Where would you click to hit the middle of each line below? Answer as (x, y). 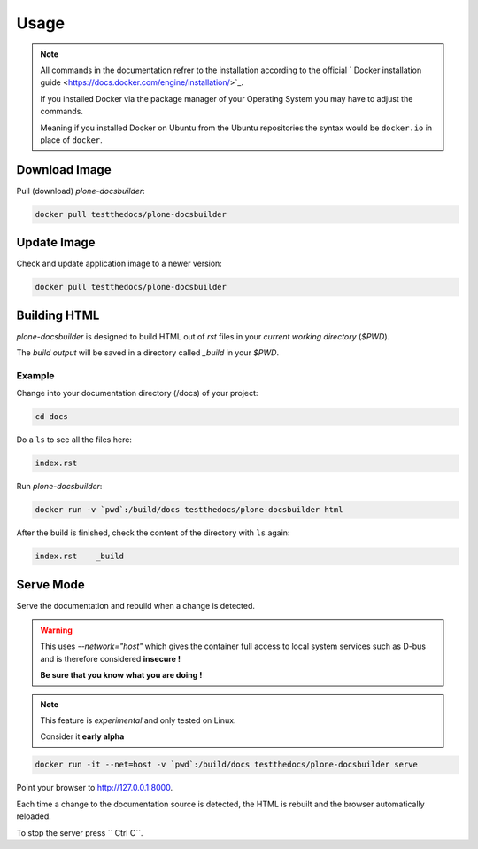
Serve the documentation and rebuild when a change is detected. (136, 605)
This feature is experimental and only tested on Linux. (138, 720)
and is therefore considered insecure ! (111, 658)
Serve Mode (51, 584)
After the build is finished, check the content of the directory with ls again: (153, 533)
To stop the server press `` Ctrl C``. (80, 832)
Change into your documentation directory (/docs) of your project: (137, 393)
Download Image (64, 170)
